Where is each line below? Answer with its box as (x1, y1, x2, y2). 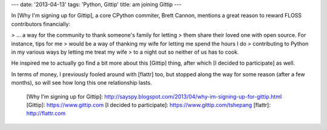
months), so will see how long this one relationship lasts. (11, 79, 153, 86)
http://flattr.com (26, 109, 66, 117)
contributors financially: (11, 20, 71, 27)
